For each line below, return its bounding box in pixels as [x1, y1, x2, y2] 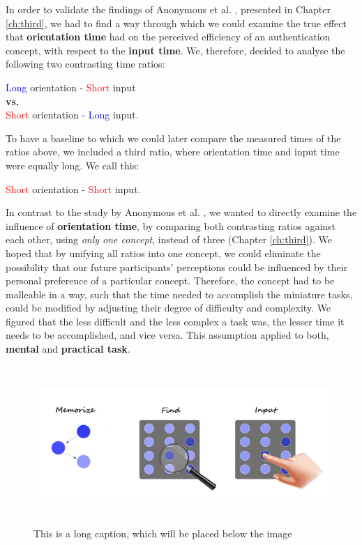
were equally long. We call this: [6, 158, 139, 172]
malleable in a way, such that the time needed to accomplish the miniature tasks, [6, 286, 353, 301]
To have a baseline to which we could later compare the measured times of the [6, 130, 341, 145]
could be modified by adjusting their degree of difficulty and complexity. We [6, 300, 331, 315]
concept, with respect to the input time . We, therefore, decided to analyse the [6, 43, 345, 57]
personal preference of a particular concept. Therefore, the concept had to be [6, 273, 335, 288]
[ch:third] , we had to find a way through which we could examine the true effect [6, 15, 347, 30]
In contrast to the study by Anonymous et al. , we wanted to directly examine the [6, 205, 357, 220]
